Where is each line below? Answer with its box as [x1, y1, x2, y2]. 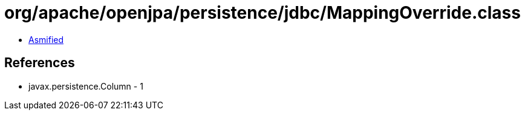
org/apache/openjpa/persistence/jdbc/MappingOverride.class [4, 2, 521, 23]
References [4, 55, 75, 71]
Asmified [28, 34, 64, 45]
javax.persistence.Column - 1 [28, 80, 143, 91]
